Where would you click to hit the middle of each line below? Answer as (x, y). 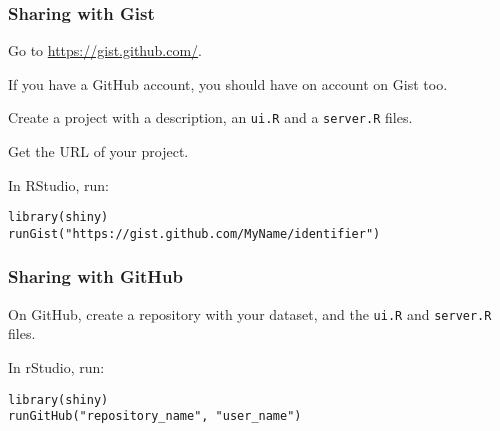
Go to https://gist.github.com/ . (105, 50)
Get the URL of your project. (98, 151)
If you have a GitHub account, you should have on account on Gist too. (228, 83)
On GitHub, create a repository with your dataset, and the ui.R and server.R (250, 313)
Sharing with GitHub (95, 276)
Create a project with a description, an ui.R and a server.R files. (210, 117)
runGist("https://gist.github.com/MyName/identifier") (194, 233)
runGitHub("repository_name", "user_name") (155, 416)
